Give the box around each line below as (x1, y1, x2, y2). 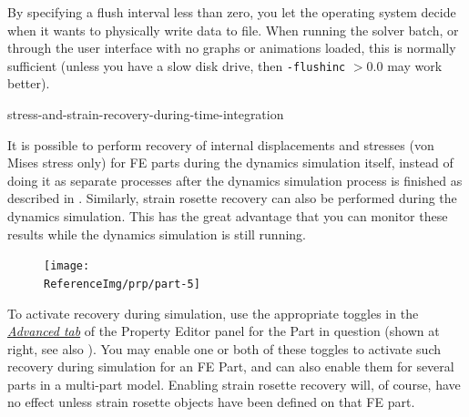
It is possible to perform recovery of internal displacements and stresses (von (7, 135, 434, 154)
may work (387, 56, 443, 75)
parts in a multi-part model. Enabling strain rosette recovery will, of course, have (7, 374, 461, 393)
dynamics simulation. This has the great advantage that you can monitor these (7, 207, 448, 225)
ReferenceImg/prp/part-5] (44, 277, 200, 290)
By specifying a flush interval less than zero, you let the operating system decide (7, 3, 456, 21)
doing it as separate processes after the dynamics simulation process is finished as (7, 170, 463, 189)
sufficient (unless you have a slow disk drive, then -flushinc (7, 56, 346, 75)
